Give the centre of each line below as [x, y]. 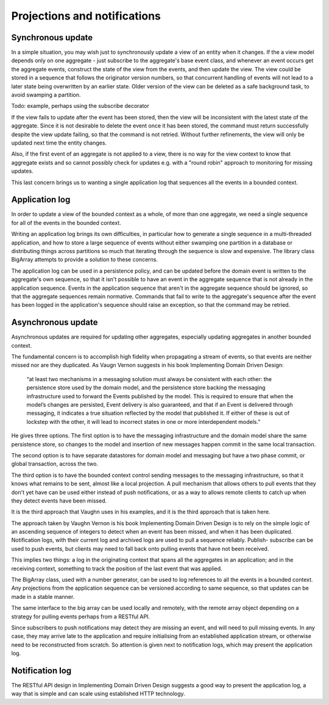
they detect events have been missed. [59, 501]
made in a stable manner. [43, 596]
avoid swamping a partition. [46, 95]
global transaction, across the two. [55, 464]
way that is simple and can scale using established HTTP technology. [98, 694]
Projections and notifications [86, 16]
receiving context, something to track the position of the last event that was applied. [117, 568]
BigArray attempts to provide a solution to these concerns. [85, 260]
